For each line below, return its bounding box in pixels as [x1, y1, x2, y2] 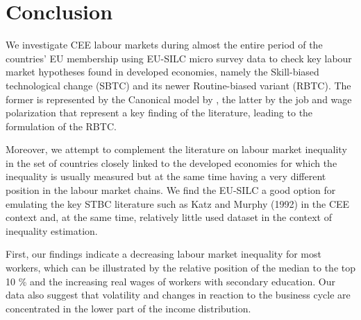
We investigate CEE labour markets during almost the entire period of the [6, 37, 323, 52]
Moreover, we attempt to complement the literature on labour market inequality [6, 142, 347, 157]
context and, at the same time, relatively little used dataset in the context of [6, 210, 333, 224]
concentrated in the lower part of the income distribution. [6, 301, 251, 315]
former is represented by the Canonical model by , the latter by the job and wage [6, 91, 352, 106]
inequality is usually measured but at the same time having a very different [6, 169, 326, 184]
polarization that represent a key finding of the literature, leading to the [6, 105, 313, 120]
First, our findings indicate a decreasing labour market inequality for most [6, 247, 321, 261]
